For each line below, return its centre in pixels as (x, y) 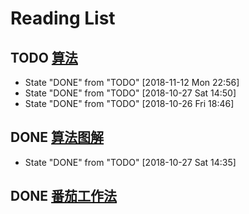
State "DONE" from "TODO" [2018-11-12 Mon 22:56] (132, 82)
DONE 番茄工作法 (64, 196)
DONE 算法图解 (57, 137)
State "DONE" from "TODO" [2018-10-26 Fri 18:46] (129, 103)
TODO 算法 (44, 57)
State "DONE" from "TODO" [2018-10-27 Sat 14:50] (130, 93)
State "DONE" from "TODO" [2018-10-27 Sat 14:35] (130, 162)
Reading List (63, 18)
